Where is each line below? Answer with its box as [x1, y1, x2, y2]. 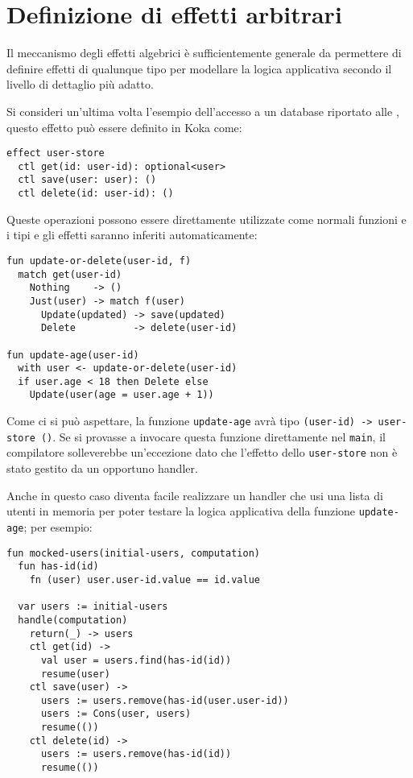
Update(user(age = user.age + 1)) [29, 389, 214, 401]
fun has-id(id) [18, 561, 99, 573]
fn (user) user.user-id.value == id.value [29, 573, 260, 586]
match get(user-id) [18, 268, 122, 280]
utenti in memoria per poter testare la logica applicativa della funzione [6, 503, 356, 519]
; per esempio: [23, 518, 93, 535]
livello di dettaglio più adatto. [6, 76, 154, 93]
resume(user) [40, 668, 110, 680]
